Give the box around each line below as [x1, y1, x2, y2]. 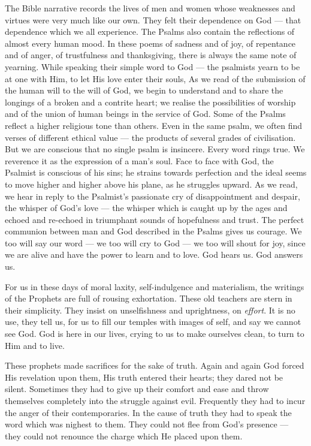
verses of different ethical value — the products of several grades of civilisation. [5, 131, 296, 143]
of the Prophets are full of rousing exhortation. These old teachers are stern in [5, 292, 292, 305]
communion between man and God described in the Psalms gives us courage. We [5, 225, 302, 237]
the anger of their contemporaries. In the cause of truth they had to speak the [5, 406, 292, 418]
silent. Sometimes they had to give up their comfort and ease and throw [5, 382, 269, 395]
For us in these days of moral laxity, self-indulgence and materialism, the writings [5, 280, 304, 293]
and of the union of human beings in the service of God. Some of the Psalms [5, 107, 286, 120]
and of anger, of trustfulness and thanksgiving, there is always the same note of [5, 49, 297, 61]
